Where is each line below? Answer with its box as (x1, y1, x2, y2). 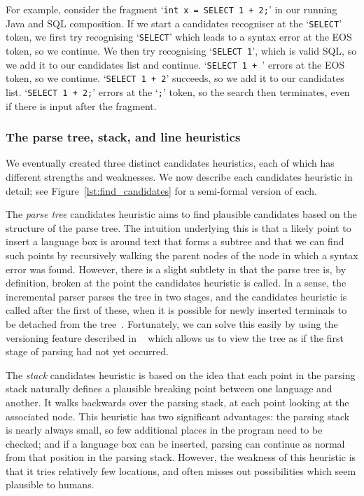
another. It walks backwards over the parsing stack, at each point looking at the (6, 394, 349, 409)
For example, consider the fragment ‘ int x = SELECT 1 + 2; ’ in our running (6, 2, 337, 16)
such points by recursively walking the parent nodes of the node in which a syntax (6, 247, 358, 262)
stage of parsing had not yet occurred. (6, 344, 169, 359)
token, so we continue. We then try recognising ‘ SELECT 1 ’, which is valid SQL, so (6, 43, 357, 57)
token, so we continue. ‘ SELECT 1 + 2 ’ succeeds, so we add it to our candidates (6, 71, 344, 85)
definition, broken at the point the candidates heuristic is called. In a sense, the (6, 275, 346, 290)
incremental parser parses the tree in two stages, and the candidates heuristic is (6, 289, 347, 303)
